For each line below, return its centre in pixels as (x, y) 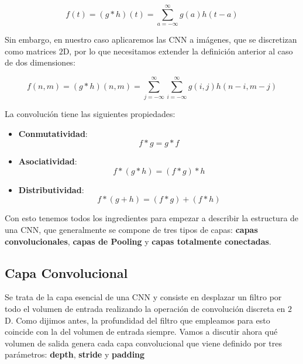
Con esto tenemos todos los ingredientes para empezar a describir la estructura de (152, 218)
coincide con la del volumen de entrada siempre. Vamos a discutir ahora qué (141, 332)
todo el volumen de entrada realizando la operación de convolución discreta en (145, 309)
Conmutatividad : (53, 133)
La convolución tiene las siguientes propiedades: (90, 114)
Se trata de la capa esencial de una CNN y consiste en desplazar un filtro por (143, 297)
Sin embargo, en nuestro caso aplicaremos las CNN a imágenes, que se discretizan (151, 40)
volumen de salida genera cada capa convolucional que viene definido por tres (143, 343)
